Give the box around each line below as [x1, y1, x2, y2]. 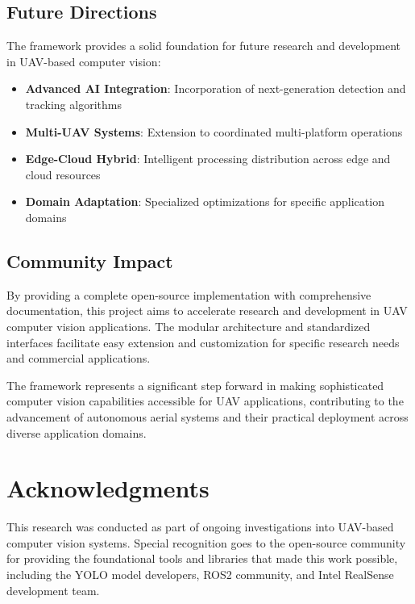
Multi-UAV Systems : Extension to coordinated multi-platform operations [25, 123, 403, 140]
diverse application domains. [6, 424, 147, 441]
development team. [6, 581, 100, 598]
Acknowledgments [6, 472, 210, 505]
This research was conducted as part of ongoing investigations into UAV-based [6, 518, 394, 535]
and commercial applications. [6, 350, 151, 367]
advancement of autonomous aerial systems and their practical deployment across [6, 408, 409, 425]
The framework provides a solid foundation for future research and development [6, 37, 400, 54]
